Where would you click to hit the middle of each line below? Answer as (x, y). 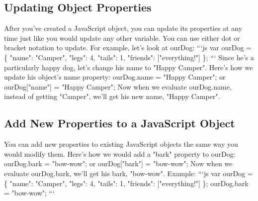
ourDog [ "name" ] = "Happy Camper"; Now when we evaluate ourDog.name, (118, 86)
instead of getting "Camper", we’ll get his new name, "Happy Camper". (112, 96)
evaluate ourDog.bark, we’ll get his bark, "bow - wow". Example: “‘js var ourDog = (129, 173)
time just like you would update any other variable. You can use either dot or (122, 38)
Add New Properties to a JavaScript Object (120, 123)
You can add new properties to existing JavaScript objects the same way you (121, 144)
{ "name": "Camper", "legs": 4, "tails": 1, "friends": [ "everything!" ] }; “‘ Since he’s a (129, 57)
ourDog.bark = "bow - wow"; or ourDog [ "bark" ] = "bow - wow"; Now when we (118, 163)
